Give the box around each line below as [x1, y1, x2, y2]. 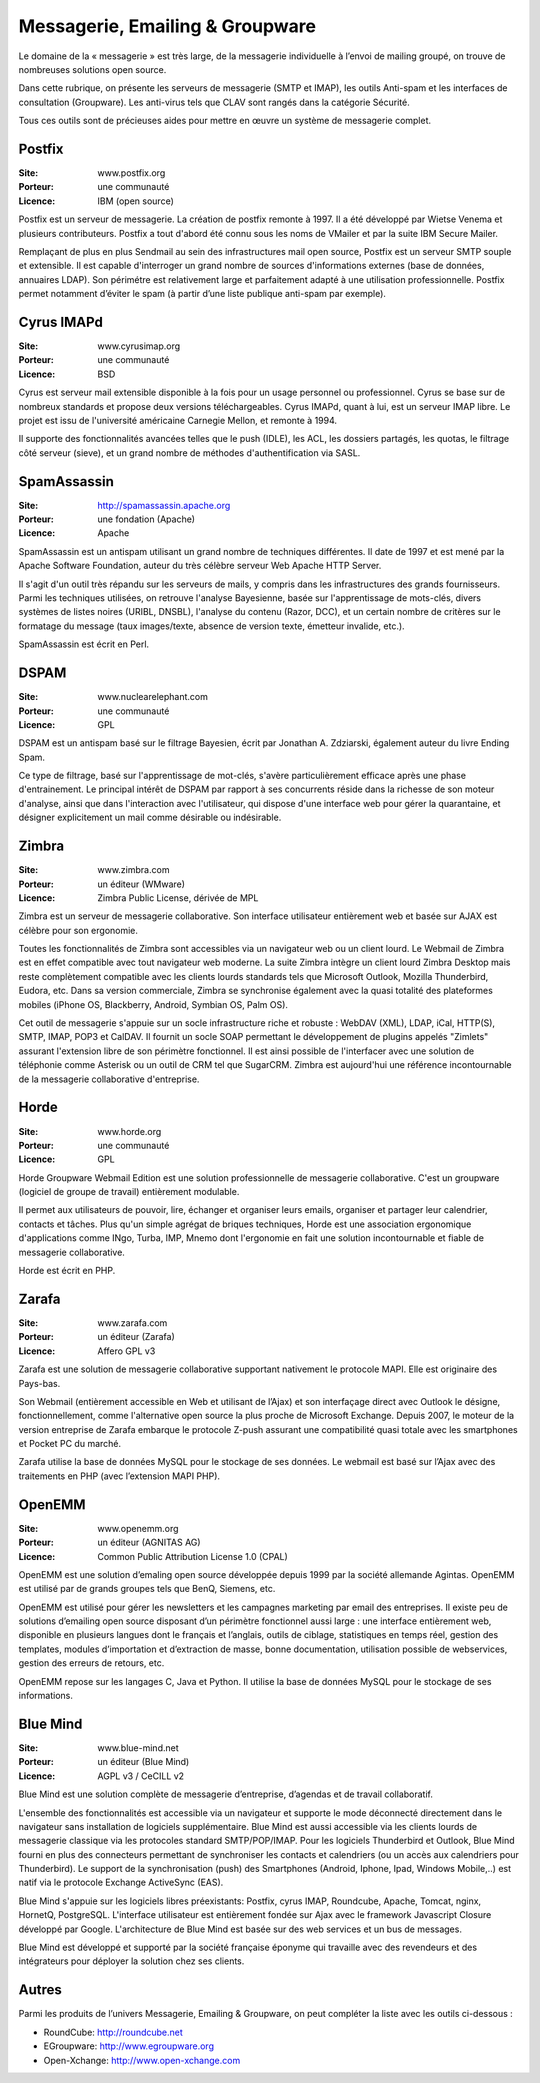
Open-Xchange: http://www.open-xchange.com [43, 2054, 241, 2066]
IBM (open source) [97, 195, 175, 207]
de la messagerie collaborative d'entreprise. [18, 1073, 200, 1085]
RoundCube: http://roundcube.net [43, 2026, 184, 2038]
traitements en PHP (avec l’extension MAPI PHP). [18, 1470, 220, 1482]
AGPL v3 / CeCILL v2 [97, 1770, 185, 1782]
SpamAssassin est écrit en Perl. [18, 638, 150, 650]
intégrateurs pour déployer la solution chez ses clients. [18, 1955, 245, 1967]
